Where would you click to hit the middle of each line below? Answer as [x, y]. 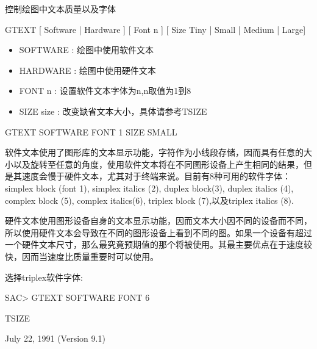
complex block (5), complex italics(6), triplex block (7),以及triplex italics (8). [149, 200]
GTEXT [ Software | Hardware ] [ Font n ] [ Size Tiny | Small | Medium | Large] [155, 29]
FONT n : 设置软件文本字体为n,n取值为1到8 [105, 91]
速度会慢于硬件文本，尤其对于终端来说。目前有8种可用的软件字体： [156, 176]
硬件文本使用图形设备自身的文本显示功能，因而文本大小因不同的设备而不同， [158, 221]
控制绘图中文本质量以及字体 [60, 9]
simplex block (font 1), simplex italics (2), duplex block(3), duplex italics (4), [149, 188]
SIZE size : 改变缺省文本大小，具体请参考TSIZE [113, 111]
